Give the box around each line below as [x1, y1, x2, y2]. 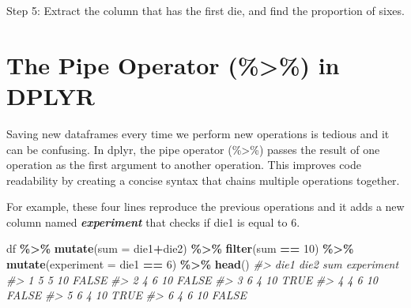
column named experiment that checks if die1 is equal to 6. [6, 213, 300, 230]
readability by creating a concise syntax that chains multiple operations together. [6, 171, 400, 188]
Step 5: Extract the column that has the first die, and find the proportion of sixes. [6, 2, 405, 18]
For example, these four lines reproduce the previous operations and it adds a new [6, 198, 405, 215]
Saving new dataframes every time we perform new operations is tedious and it [6, 125, 390, 141]
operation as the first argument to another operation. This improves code [6, 156, 361, 173]
